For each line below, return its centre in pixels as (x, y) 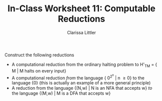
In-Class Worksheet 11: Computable (81, 9)
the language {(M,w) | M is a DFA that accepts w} (61, 93)
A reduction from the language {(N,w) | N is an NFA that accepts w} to (82, 88)
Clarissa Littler (81, 32)
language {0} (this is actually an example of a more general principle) (81, 83)
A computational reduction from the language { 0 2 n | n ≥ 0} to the (78, 77)
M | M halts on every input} (39, 71)
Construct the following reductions (39, 55)
